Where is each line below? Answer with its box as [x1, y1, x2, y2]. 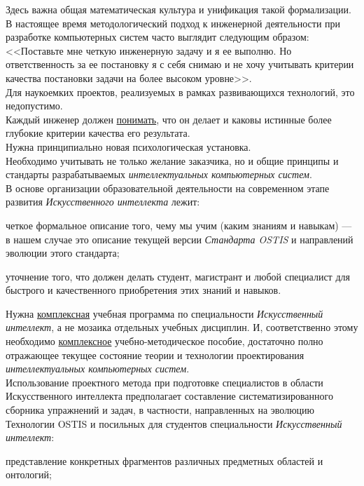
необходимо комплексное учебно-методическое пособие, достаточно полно [6, 334, 323, 349]
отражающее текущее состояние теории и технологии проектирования [6, 347, 304, 362]
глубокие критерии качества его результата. [6, 126, 190, 140]
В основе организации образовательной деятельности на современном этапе [6, 180, 330, 195]
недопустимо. [6, 98, 63, 113]
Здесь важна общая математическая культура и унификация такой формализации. [6, 2, 351, 16]
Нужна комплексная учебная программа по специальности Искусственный [6, 306, 323, 320]
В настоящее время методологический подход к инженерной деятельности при [6, 15, 341, 30]
